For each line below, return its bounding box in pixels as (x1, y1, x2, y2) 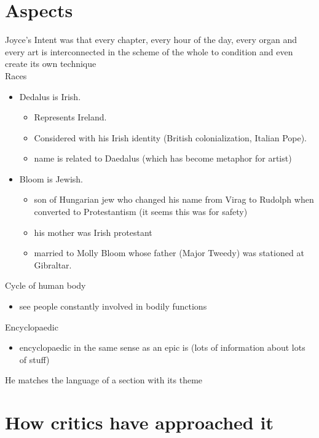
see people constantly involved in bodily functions (19, 300, 207, 313)
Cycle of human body (5, 279, 86, 292)
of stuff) (19, 353, 50, 366)
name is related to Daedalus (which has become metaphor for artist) (34, 152, 292, 165)
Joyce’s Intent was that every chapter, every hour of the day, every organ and (5, 33, 297, 46)
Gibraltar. (34, 258, 72, 271)
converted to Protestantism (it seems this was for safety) (34, 205, 248, 218)
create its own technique (5, 57, 96, 70)
